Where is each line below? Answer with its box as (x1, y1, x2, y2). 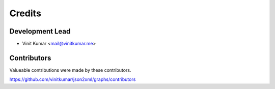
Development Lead (9, 27, 71, 36)
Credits (9, 8, 42, 19)
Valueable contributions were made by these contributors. (9, 67, 131, 73)
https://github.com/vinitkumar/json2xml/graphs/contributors (9, 76, 136, 82)
